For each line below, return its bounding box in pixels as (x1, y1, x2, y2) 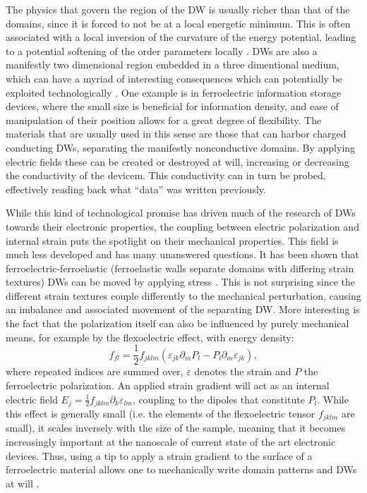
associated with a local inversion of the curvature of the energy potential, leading (6, 30, 356, 44)
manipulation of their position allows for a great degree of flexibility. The (6, 112, 322, 127)
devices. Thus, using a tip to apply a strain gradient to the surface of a (6, 448, 313, 463)
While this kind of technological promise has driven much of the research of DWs (6, 205, 356, 220)
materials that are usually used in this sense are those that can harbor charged (6, 126, 347, 141)
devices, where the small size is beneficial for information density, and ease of (6, 99, 339, 114)
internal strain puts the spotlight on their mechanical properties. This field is (6, 233, 339, 248)
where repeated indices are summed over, (6, 364, 183, 379)
